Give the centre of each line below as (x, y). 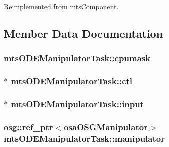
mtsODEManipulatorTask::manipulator (84, 138)
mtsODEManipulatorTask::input (78, 103)
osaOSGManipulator (106, 126)
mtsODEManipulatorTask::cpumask (77, 58)
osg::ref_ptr (29, 126)
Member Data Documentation (84, 33)
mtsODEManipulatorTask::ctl (72, 81)
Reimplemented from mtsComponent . (61, 6)
